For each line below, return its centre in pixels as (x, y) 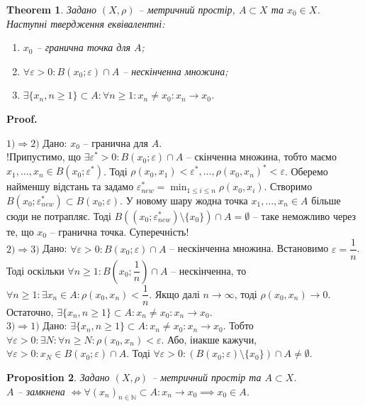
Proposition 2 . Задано (58, 377)
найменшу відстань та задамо (70, 186)
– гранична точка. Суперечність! (119, 231)
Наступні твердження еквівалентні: (86, 23)
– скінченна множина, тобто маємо (261, 157)
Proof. (22, 118)
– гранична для (116, 142)
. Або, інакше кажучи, (209, 339)
